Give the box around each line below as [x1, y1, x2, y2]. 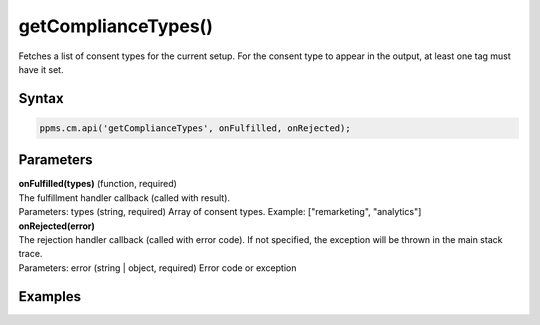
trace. [18, 248, 43, 260]
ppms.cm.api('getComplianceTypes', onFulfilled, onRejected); [39, 122, 351, 134]
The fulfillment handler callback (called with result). [18, 191, 230, 204]
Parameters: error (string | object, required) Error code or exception [18, 261, 297, 274]
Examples [18, 288, 82, 305]
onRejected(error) [18, 220, 95, 232]
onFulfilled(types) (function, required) [18, 178, 177, 190]
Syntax [18, 90, 64, 107]
